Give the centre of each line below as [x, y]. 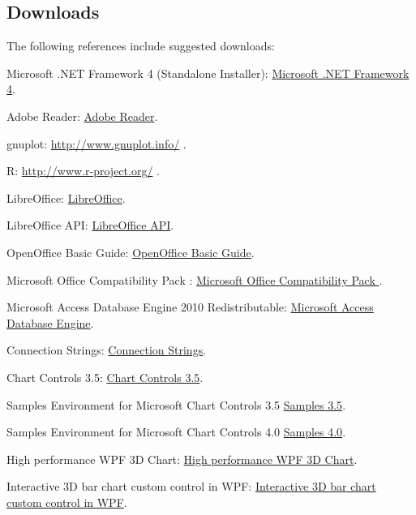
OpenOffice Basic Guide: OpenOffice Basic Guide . [131, 252]
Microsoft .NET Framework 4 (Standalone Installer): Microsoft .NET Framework [208, 73]
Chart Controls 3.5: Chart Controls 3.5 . [105, 377]
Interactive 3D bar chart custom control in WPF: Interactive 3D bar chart [191, 486]
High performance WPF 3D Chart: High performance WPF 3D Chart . [182, 459]
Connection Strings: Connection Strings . [107, 350]
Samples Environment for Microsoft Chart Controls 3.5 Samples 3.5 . [176, 404]
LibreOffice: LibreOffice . [66, 197]
